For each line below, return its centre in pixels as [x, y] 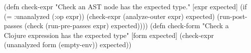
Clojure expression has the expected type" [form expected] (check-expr [109, 35]
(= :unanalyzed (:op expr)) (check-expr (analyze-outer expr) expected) [109, 16]
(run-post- [232, 16]
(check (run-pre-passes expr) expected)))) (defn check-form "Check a [127, 26]
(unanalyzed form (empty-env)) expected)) [68, 44]
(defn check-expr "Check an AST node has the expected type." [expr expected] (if [125, 6]
